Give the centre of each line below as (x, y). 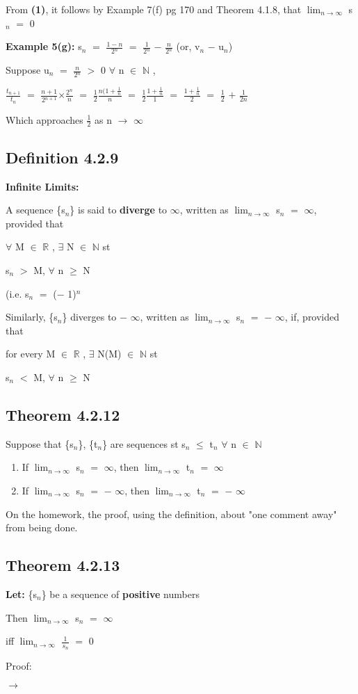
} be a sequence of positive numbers (120, 594)
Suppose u (27, 70)
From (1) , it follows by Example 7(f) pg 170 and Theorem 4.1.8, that (154, 9)
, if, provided (312, 317)
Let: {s (21, 594)
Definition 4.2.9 (62, 157)
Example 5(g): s (44, 46)
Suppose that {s (40, 443)
